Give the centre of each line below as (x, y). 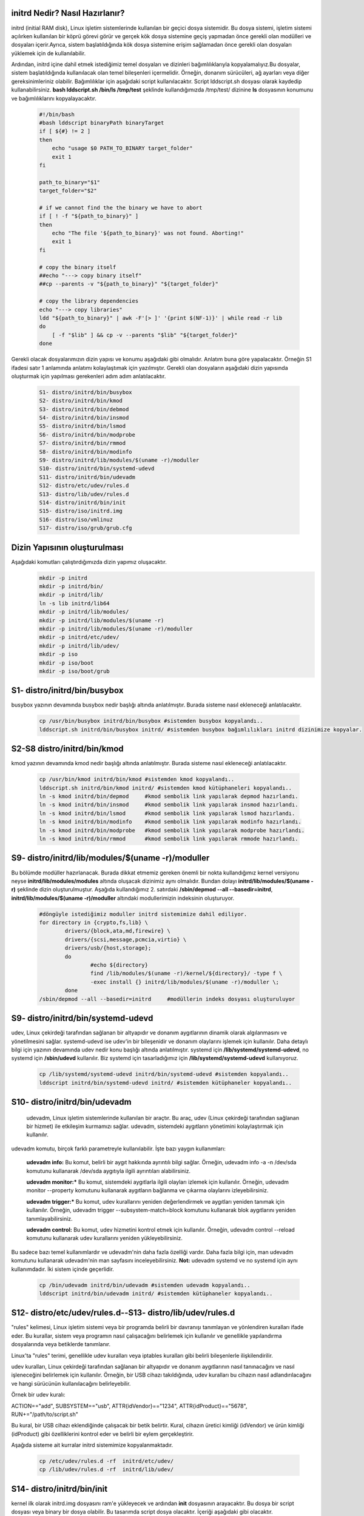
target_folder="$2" (68, 191)
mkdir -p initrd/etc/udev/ (79, 637)
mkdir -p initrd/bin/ (71, 586)
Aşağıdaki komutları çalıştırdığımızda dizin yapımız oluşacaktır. (89, 562)
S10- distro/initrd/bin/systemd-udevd (97, 469)
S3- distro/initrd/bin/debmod (84, 409)
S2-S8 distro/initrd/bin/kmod (67, 749)
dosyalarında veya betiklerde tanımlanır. (61, 1344)
